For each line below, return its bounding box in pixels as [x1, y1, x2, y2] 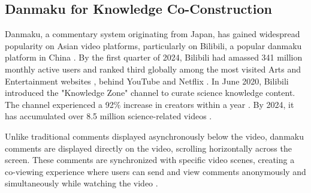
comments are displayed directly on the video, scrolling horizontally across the [5, 141, 292, 154]
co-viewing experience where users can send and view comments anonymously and [5, 165, 306, 177]
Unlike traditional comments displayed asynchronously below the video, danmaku [5, 129, 304, 142]
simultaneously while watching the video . [5, 177, 158, 189]
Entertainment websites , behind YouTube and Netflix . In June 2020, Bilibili [5, 74, 289, 87]
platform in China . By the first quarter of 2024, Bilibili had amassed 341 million [5, 51, 303, 64]
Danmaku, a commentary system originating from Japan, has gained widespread [5, 28, 300, 40]
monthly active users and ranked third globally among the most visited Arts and [5, 62, 301, 75]
